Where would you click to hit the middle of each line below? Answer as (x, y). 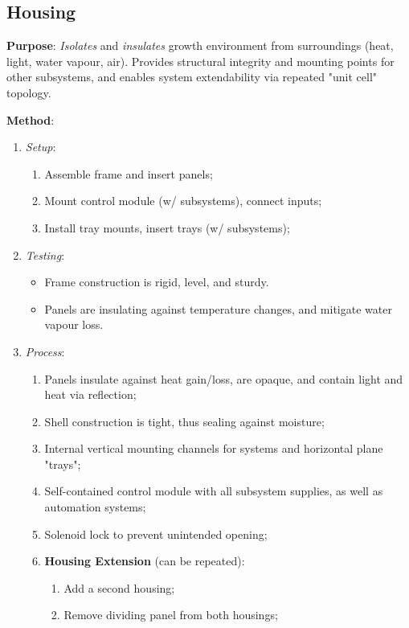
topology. (29, 92)
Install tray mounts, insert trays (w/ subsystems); (167, 227)
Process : (45, 351)
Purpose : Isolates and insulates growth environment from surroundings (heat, (200, 45)
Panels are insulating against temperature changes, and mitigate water (218, 308)
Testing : (45, 254)
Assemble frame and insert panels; (129, 173)
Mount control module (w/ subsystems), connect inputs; (183, 201)
